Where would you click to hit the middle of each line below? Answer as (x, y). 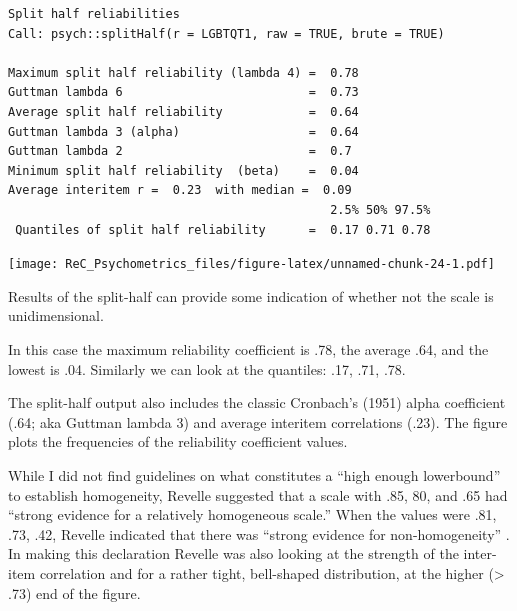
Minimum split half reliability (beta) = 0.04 (183, 170)
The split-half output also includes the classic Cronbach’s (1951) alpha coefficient (257, 402)
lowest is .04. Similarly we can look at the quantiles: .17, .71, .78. (207, 368)
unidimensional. (56, 315)
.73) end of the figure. (74, 592)
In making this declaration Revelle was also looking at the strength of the (233, 553)
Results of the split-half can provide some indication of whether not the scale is (251, 295)
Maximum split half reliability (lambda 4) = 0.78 (183, 72)
